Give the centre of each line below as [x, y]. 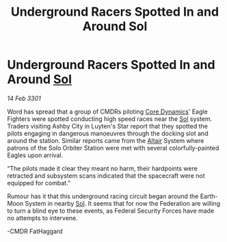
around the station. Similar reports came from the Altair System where [106, 140]
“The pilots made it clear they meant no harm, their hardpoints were [103, 168]
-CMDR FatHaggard [35, 231]
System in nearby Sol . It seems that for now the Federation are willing [123, 203]
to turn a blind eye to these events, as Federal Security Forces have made [111, 211]
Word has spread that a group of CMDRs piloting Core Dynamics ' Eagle [107, 111]
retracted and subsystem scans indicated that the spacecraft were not [106, 176]
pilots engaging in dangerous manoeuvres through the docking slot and [108, 133]
